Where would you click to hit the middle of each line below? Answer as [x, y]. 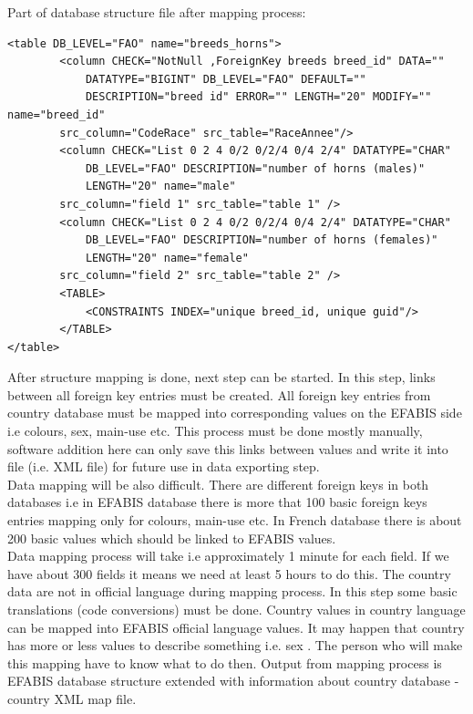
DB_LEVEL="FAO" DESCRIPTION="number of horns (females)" [262, 240]
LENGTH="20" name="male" [160, 186]
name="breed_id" [57, 114]
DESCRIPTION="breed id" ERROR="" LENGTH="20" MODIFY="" [258, 97]
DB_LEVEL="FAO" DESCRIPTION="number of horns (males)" [255, 168]
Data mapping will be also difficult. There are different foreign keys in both [218, 484]
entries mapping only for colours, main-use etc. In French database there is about [235, 520]
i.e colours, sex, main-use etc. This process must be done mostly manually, [215, 431]
